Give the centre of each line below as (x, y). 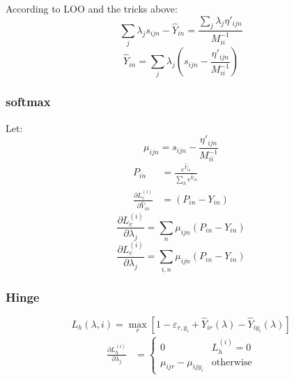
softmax (28, 102)
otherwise (232, 362)
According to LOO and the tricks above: (92, 8)
